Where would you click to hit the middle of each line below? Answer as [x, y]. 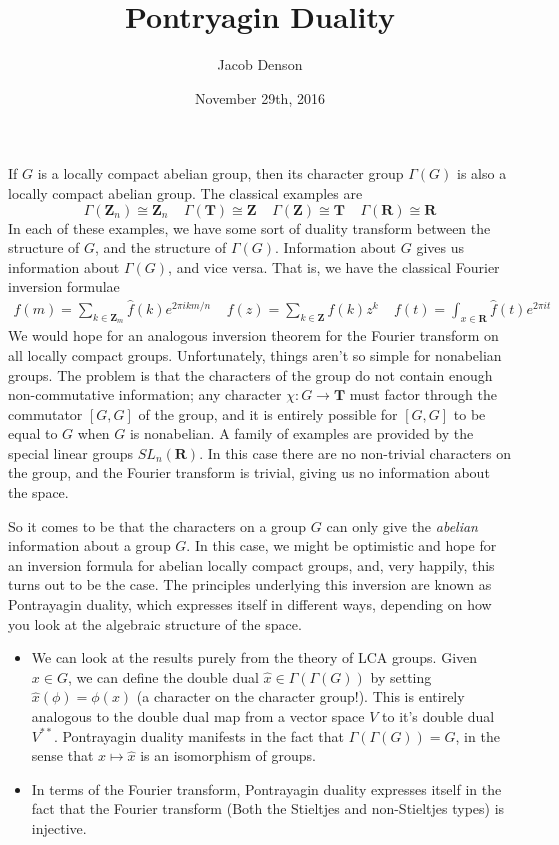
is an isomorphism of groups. [228, 755]
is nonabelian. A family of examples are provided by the [301, 433]
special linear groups [71, 452]
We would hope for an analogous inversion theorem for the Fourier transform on [253, 335]
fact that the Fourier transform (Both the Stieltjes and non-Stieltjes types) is [268, 808]
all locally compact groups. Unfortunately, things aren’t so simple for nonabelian [255, 354]
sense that [62, 755]
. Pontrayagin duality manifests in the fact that [199, 735]
